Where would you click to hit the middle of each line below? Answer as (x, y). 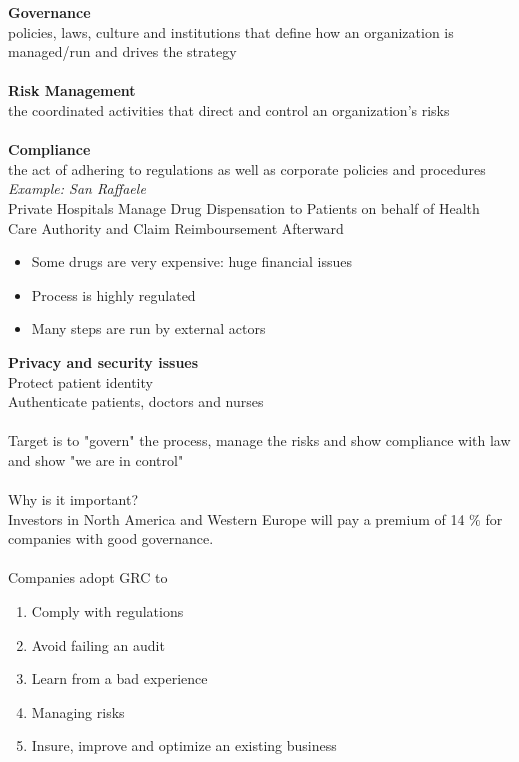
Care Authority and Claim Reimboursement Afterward (176, 227)
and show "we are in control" (96, 459)
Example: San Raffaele (77, 188)
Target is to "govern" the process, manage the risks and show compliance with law (259, 440)
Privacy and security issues (103, 361)
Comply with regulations (107, 611)
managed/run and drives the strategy (122, 51)
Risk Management (72, 90)
